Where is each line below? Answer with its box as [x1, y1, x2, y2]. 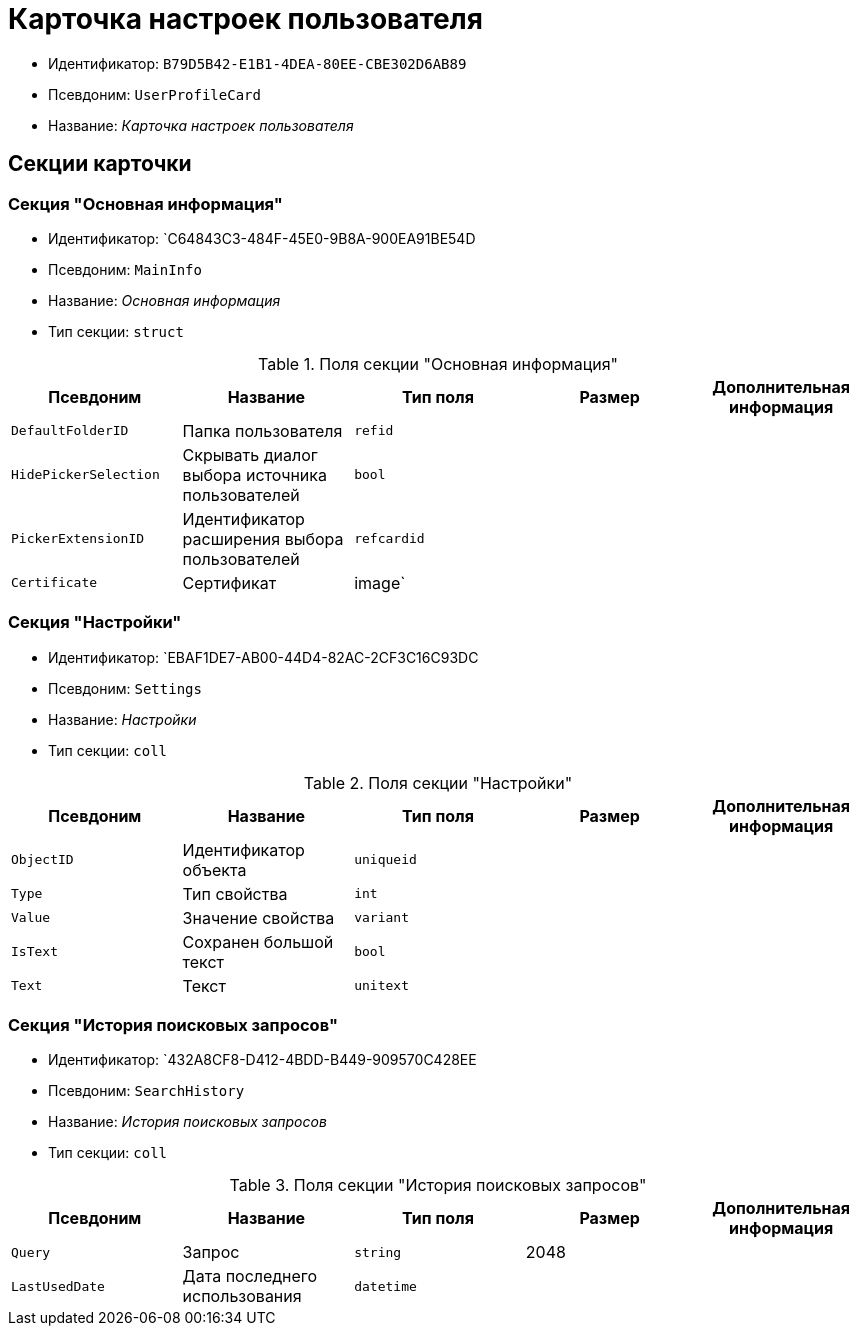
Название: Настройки [48, 710, 197, 728]
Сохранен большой [182, 931, 334, 952]
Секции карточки [8, 151, 192, 177]
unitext [354, 978, 409, 994]
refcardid [354, 531, 425, 547]
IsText [11, 944, 58, 960]
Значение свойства [182, 907, 335, 928]
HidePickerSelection [11, 467, 160, 483]
